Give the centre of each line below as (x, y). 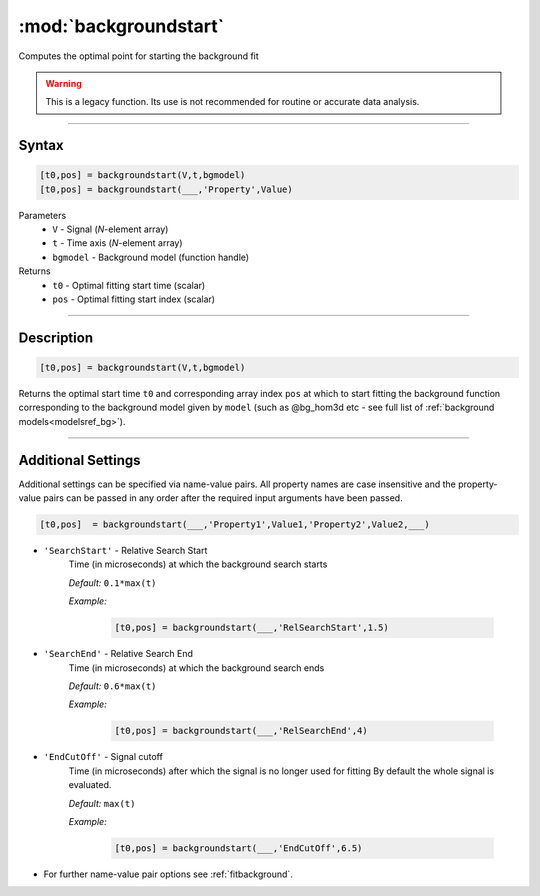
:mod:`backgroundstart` (121, 26)
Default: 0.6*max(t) (112, 686)
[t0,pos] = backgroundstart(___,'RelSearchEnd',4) (241, 731)
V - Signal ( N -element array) (110, 229)
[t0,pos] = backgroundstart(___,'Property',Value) (166, 189)
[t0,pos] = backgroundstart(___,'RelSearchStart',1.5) (251, 628)
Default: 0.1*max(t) (112, 582)
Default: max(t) (102, 803)
